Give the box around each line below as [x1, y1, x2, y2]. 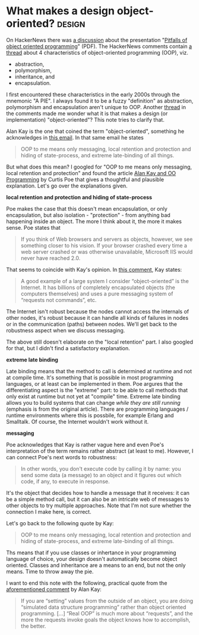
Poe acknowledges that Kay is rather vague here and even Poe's [6, 441, 165, 448]
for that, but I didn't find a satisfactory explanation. [6, 344, 131, 351]
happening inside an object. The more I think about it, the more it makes [6, 218, 182, 225]
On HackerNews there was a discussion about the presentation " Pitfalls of [6, 36, 188, 43]
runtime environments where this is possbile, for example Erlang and [6, 411, 174, 419]
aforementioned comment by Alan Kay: [6, 586, 102, 593]
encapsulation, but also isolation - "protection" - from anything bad [6, 211, 170, 218]
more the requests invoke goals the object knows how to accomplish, [20, 616, 191, 623]
